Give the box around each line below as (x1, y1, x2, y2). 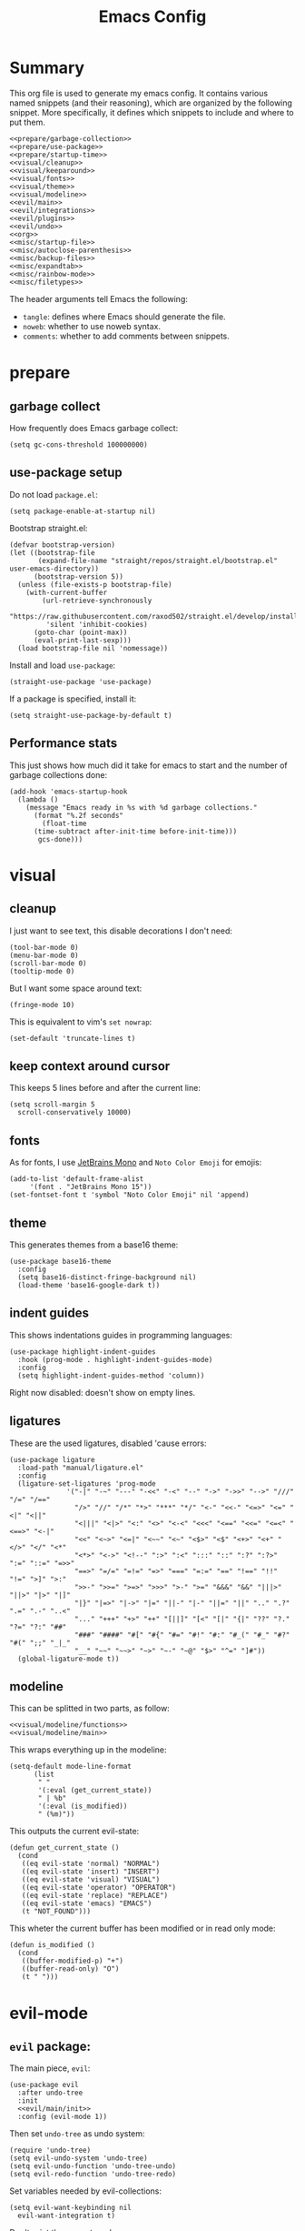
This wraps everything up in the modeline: (9, 1744, 167, 1755)
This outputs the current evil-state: (9, 1826, 140, 1837)
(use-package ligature (9, 1455, 95, 1464)
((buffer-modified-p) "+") (21, 1956, 124, 1966)
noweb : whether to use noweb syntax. (22, 320, 162, 331)
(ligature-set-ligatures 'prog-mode (17, 1479, 156, 1489)
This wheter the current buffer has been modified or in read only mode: (9, 1923, 276, 1934)
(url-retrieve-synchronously (42, 596, 152, 605)
